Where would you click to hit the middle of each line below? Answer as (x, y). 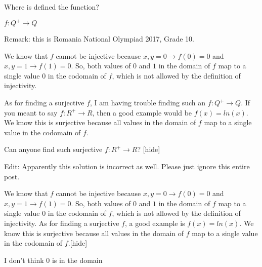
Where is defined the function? (52, 7)
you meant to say (31, 112)
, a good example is (155, 223)
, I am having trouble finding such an (148, 103)
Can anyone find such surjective (53, 149)
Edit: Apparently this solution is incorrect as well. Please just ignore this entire (127, 166)
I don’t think (24, 260)
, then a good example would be (142, 112)
